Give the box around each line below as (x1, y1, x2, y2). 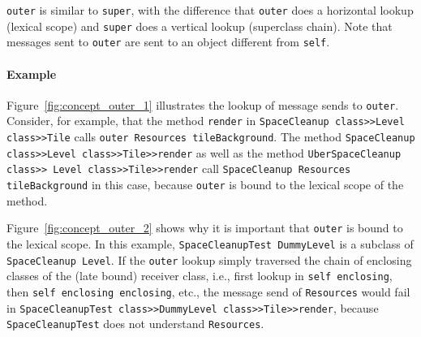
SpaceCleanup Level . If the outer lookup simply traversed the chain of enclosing (6, 251, 412, 268)
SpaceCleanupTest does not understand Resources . (6, 315, 264, 332)
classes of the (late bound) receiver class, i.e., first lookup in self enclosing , (6, 267, 393, 284)
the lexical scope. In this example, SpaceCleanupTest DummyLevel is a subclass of (6, 235, 414, 252)
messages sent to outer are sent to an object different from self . (6, 33, 330, 50)
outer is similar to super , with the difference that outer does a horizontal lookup (6, 2, 414, 18)
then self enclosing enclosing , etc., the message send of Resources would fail (6, 283, 410, 300)
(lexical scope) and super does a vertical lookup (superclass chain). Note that (6, 17, 393, 34)
